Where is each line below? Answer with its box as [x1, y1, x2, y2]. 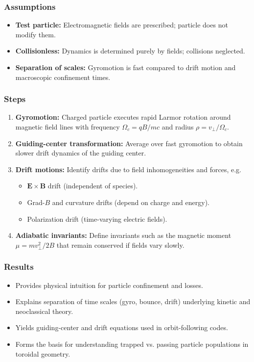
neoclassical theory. [15, 306, 73, 316]
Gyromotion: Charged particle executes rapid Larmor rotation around [15, 112, 231, 122]
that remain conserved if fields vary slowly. [56, 239, 185, 250]
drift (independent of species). [47, 181, 138, 191]
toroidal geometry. [15, 348, 70, 359]
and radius [162, 122, 194, 131]
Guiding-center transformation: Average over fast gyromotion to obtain [15, 138, 243, 148]
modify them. [15, 29, 56, 39]
